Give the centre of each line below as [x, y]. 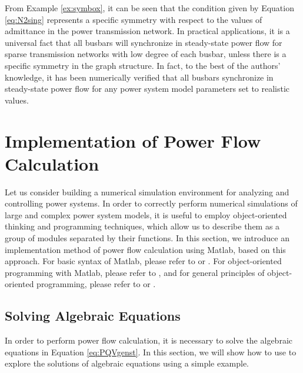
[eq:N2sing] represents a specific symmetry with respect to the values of [134, 19]
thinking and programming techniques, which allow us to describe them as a [142, 226]
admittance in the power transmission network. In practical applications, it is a [147, 31]
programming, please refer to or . [96, 284]
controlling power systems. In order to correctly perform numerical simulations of [151, 203]
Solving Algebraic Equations [93, 316]
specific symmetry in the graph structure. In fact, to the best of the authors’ [143, 65]
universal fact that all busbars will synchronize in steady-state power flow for [144, 42]
